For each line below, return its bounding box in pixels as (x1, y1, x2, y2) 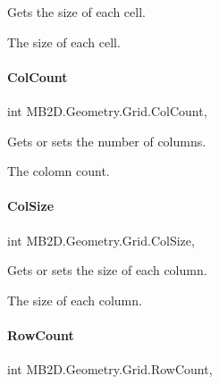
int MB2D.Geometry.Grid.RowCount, (7, 360, 213, 379)
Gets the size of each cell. (7, 3, 146, 21)
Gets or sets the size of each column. (7, 261, 207, 280)
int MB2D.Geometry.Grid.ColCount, (7, 101, 207, 120)
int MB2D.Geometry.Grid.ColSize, (7, 230, 195, 249)
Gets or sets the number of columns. (7, 131, 206, 150)
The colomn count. (7, 162, 110, 180)
